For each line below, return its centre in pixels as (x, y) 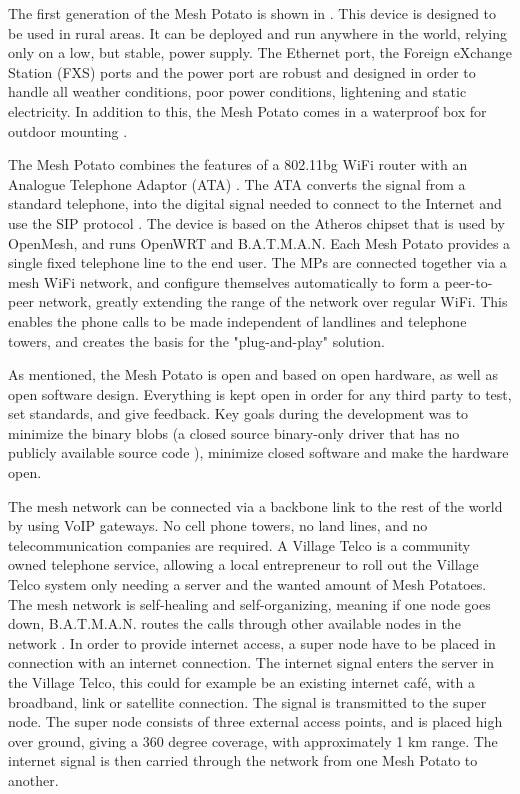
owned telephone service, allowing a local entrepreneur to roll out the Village (243, 564)
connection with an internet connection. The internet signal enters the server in (251, 662)
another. (33, 779)
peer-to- (468, 281)
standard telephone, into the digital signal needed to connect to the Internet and (255, 203)
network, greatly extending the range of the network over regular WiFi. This (273, 301)
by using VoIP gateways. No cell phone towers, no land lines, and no (218, 525)
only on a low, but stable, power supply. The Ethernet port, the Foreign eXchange (260, 52)
